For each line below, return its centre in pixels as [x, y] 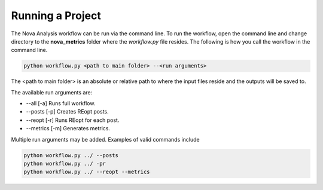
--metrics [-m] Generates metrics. [68, 128]
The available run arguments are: [52, 92]
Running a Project [56, 16]
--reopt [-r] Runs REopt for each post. [73, 120]
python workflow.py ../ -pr [65, 164]
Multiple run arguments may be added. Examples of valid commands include [105, 139]
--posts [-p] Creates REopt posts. [67, 112]
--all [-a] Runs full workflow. [61, 103]
